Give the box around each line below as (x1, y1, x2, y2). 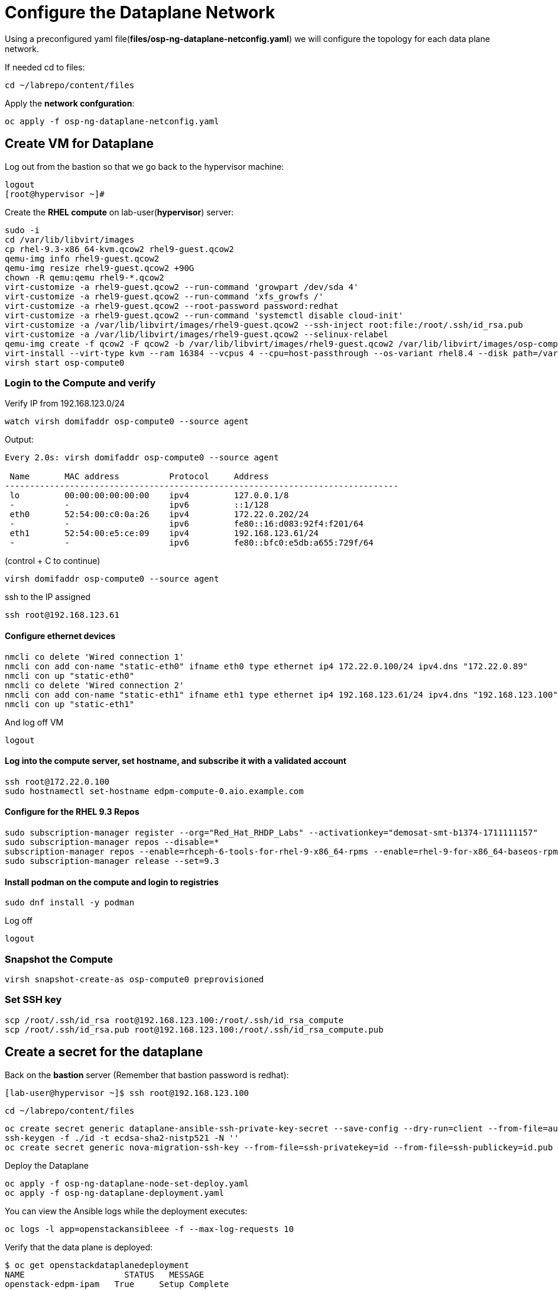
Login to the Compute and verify (5, 376, 156, 389)
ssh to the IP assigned (5, 592, 90, 602)
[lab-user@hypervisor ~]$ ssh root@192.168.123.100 (5, 1088, 249, 1098)
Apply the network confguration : (5, 98, 135, 108)
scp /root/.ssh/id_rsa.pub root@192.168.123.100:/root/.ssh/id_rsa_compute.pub (5, 1024, 384, 1034)
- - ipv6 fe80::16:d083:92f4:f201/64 (9, 519, 364, 529)
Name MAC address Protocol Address (9, 472, 269, 482)
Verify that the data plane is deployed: (5, 1241, 153, 1252)
